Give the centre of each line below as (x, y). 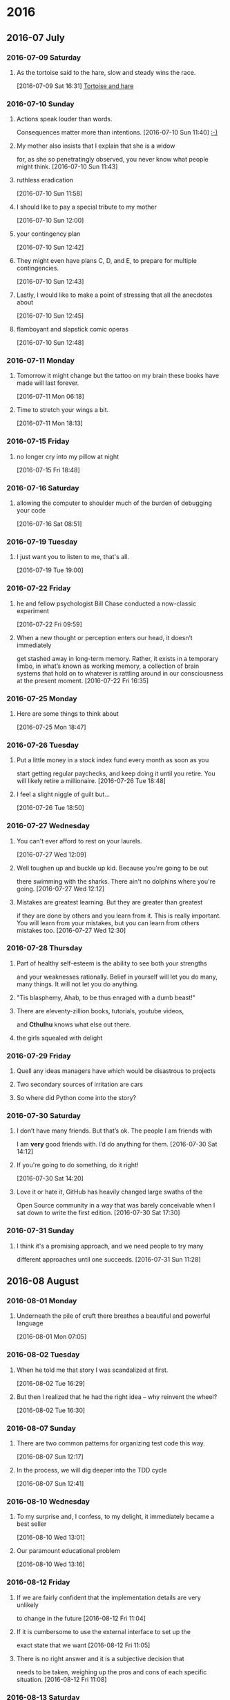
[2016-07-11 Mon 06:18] (50, 397)
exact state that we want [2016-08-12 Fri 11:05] (83, 1645)
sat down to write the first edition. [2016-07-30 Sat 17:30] (98, 1213)
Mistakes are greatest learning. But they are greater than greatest (109, 902)
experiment (33, 610)
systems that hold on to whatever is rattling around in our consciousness (120, 673)
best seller (31, 1524)
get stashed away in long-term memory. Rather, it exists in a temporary (117, 658)
